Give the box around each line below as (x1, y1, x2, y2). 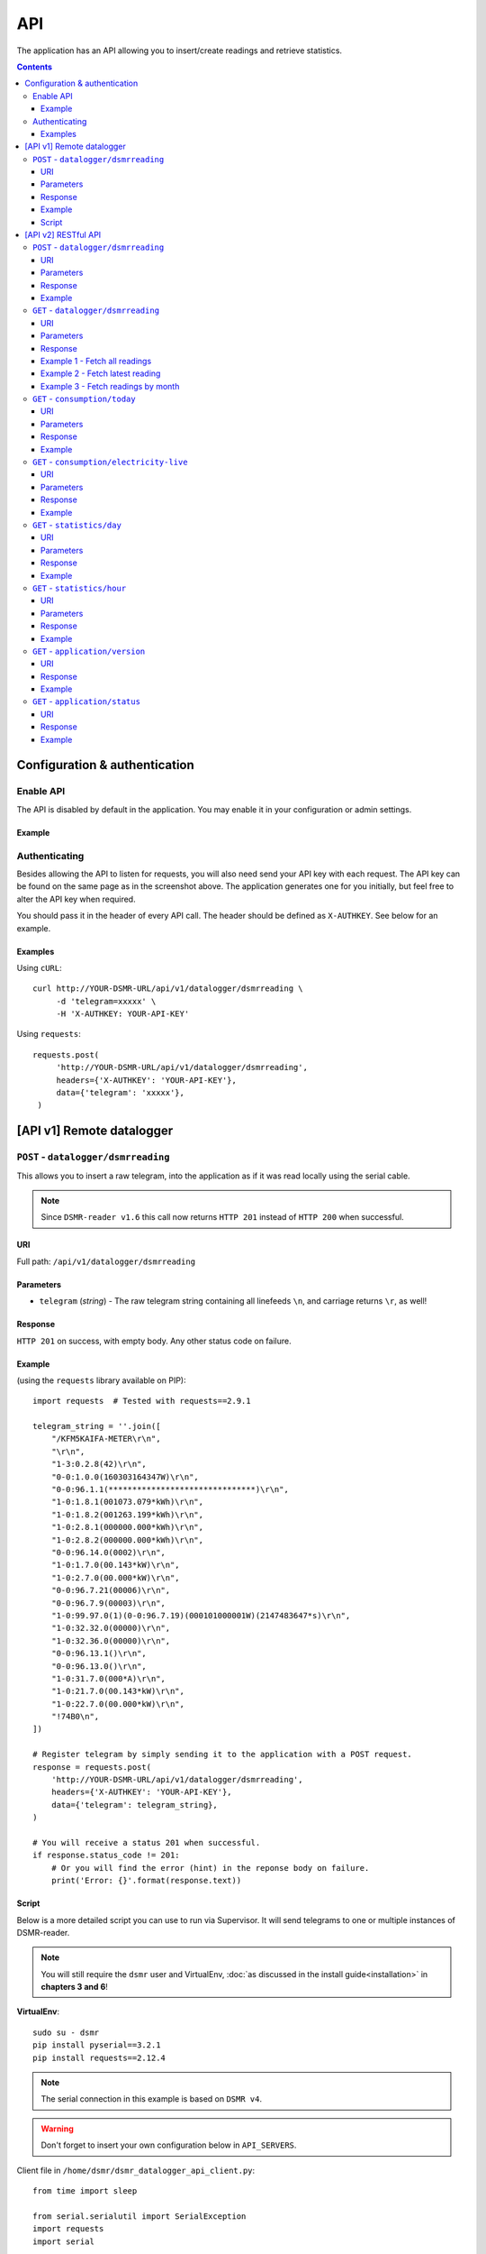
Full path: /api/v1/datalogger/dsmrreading (16, 1256, 196, 1267)
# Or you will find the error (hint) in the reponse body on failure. (50, 1863, 370, 1873)
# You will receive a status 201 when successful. (32, 1837, 261, 1847)
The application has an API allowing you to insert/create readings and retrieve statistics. (16, 45, 342, 56)
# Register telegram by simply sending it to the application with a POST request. (32, 1749, 413, 1760)
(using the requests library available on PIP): (16, 1375, 186, 1386)
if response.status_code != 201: (32, 1850, 180, 1861)
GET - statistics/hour (32, 582, 127, 593)
